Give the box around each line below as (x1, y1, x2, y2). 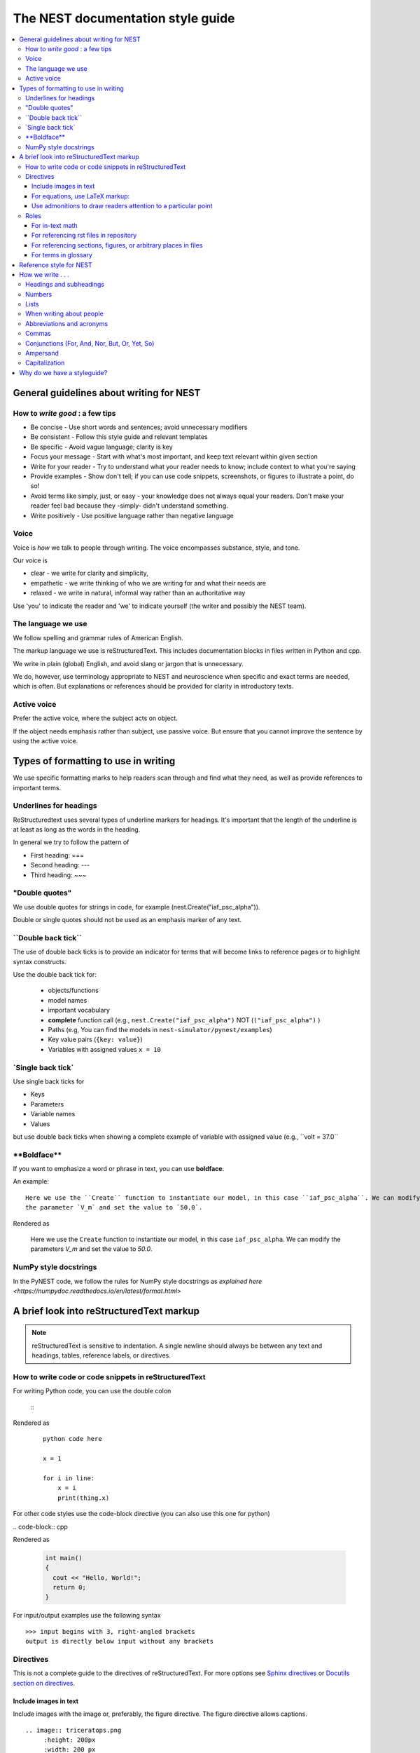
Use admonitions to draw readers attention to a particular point (31, 202, 213, 210)
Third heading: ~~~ (30, 870, 87, 879)
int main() (45, 1554, 83, 1562)
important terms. (13, 783, 62, 792)
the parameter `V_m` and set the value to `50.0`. (25, 1203, 203, 1212)
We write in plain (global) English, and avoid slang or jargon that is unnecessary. (13, 659, 244, 668)
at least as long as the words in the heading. (13, 825, 141, 834)
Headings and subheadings (25, 280, 105, 289)
